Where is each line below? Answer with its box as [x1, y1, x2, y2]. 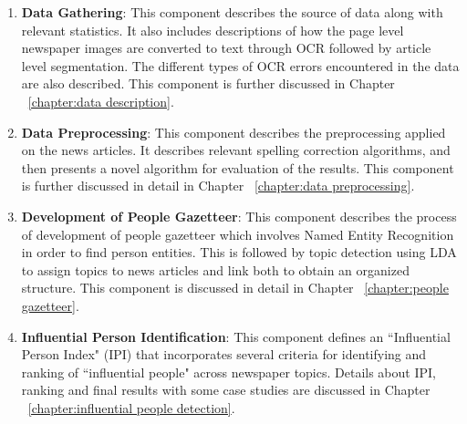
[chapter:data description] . [27, 91, 174, 110]
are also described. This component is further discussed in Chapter [21, 74, 395, 93]
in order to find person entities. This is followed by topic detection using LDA [21, 243, 457, 262]
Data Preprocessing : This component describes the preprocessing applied [21, 122, 446, 141]
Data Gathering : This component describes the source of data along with [21, 3, 443, 21]
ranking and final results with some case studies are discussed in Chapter [21, 380, 431, 399]
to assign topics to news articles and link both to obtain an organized [21, 260, 410, 279]
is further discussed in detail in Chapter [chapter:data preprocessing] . [21, 176, 415, 195]
